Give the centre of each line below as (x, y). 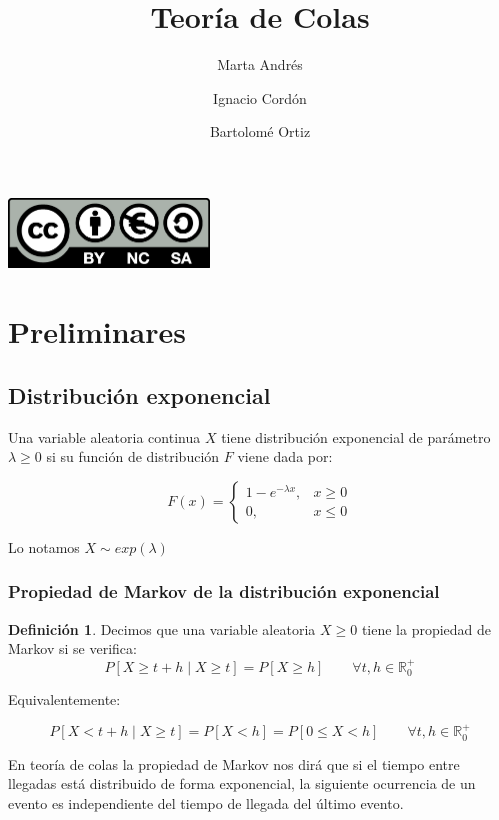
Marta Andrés (260, 64)
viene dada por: (285, 456)
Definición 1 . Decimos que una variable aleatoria (162, 628)
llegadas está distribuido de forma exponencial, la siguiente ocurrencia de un (242, 783)
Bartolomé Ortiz (260, 131)
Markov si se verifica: (72, 648)
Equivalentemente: (64, 699)
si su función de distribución (133, 456)
